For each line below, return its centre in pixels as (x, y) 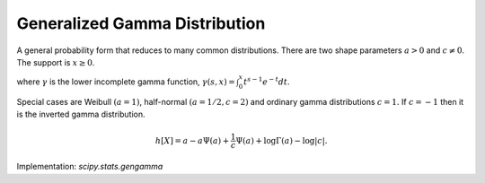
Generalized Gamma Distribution (141, 23)
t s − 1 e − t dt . (267, 81)
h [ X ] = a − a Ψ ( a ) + (192, 140)
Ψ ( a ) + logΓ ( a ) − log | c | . (282, 140)
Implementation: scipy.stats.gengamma (90, 167)
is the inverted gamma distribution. (81, 114)
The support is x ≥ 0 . (56, 62)
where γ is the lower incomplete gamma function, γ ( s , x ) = (126, 82)
